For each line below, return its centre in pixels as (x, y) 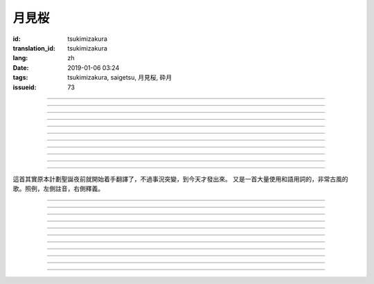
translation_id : (34, 48)
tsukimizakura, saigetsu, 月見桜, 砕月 (120, 78)
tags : (20, 78)
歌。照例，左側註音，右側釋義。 (58, 189)
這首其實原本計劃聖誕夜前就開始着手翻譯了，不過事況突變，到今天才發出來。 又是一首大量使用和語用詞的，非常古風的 (180, 179)
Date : (21, 68)
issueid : (25, 87)
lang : (20, 58)
